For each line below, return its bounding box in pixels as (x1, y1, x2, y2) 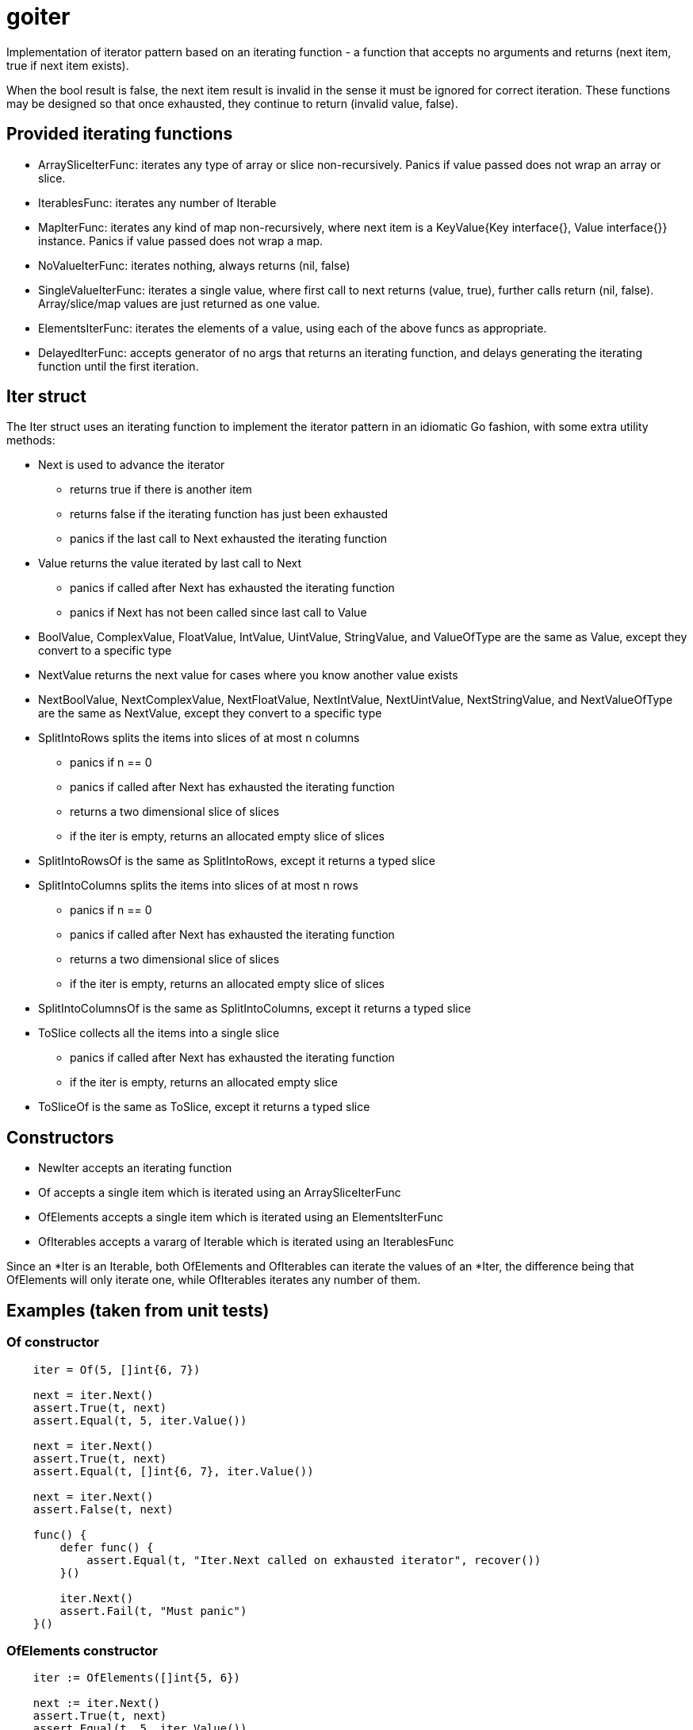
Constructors (6, 1127, 114, 1148)
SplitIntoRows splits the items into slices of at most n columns (38, 731, 360, 745)
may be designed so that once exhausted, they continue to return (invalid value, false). (6, 96, 458, 110)
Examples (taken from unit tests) (6, 1300, 270, 1321)
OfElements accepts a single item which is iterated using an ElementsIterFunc (38, 1210, 443, 1224)
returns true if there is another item (70, 482, 252, 497)
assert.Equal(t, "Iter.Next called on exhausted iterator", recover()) (86, 1553, 542, 1567)
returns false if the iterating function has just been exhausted (70, 507, 389, 521)
